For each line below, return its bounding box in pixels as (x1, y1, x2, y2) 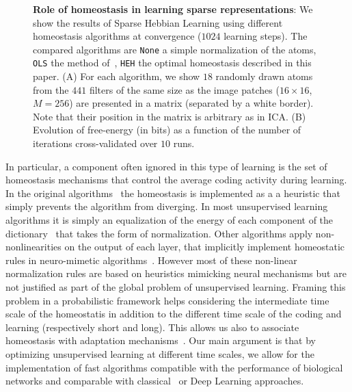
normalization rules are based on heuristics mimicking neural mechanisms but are (5, 266, 347, 280)
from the (33, 82, 69, 96)
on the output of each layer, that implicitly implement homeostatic (64, 239, 345, 254)
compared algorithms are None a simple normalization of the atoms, (33, 42, 316, 56)
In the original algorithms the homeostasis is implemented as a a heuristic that (5, 185, 340, 200)
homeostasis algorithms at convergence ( (33, 29, 202, 43)
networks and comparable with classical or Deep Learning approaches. (5, 374, 304, 388)
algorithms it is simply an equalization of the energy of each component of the (5, 213, 334, 227)
